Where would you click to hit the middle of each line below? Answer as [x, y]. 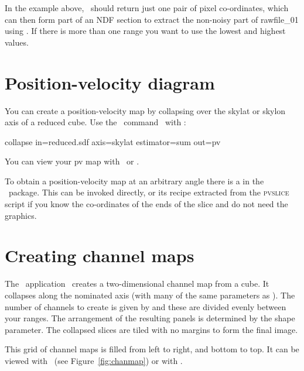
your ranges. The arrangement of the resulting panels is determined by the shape [150, 318]
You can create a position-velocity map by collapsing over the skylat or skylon [145, 110]
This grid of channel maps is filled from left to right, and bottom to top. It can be [152, 349]
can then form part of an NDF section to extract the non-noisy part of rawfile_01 [152, 19]
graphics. [21, 215]
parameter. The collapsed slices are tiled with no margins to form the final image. [151, 329]
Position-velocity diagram [110, 82]
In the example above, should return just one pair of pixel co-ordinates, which [147, 8]
